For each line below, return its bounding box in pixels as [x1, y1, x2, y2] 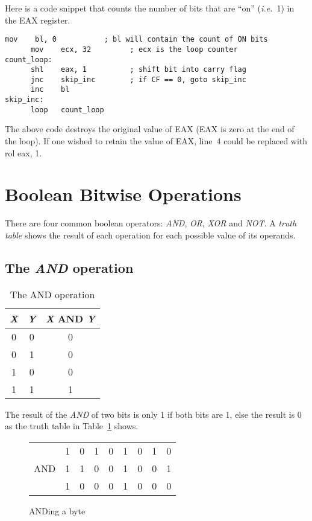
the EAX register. [5, 13, 70, 26]
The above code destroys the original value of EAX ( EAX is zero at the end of [5, 123, 295, 135]
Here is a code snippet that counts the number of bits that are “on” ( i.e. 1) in [5, 2, 295, 14]
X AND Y [45, 311, 96, 325]
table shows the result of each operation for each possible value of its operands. [5, 228, 296, 241]
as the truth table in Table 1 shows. [5, 420, 139, 432]
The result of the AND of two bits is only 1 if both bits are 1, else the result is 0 [5, 408, 302, 420]
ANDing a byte [29, 504, 86, 517]
